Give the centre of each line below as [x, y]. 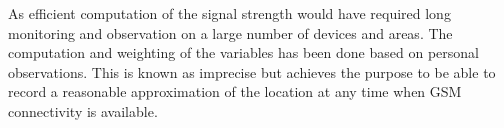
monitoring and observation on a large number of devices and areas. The [230, 32]
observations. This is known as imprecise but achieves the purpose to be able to [252, 71]
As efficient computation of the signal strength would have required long [229, 13]
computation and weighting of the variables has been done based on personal [243, 52]
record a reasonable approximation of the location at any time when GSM [235, 91]
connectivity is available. [83, 110]
